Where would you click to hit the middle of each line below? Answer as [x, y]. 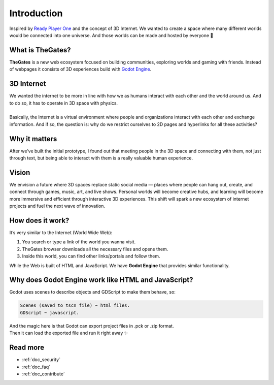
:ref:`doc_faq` [36, 367]
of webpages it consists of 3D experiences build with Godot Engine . [80, 69]
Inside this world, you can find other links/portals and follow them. [91, 256]
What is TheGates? [40, 50]
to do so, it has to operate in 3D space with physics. [64, 103]
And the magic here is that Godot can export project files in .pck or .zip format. [92, 326]
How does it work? [39, 220]
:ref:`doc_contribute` [44, 374]
